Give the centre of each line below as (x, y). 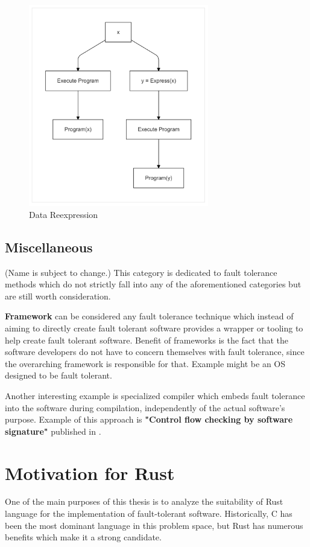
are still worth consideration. (58, 296)
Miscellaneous (49, 247)
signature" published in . (53, 431)
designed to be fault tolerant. (59, 375)
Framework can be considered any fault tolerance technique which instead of (149, 316)
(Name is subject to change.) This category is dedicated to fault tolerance (141, 272)
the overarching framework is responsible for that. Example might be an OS (145, 363)
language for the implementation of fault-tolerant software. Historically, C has (149, 513)
